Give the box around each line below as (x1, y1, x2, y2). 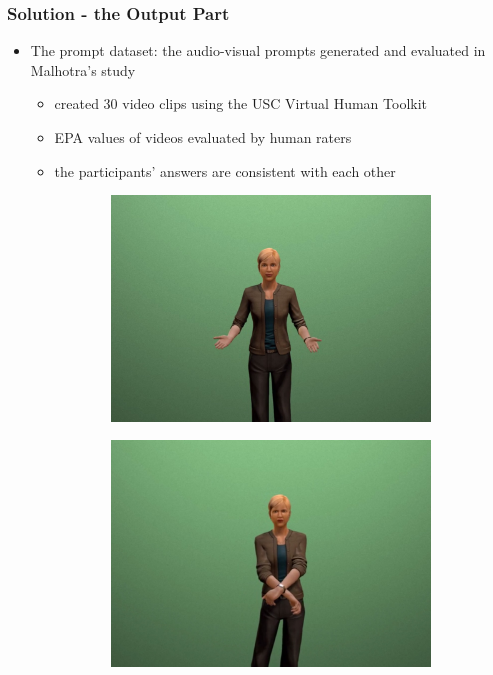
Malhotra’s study (30, 59, 136, 80)
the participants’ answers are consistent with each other (54, 160, 396, 181)
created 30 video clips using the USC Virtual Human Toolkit (54, 93, 428, 114)
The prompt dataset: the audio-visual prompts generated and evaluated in (30, 40, 486, 61)
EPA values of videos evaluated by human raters (54, 127, 352, 147)
